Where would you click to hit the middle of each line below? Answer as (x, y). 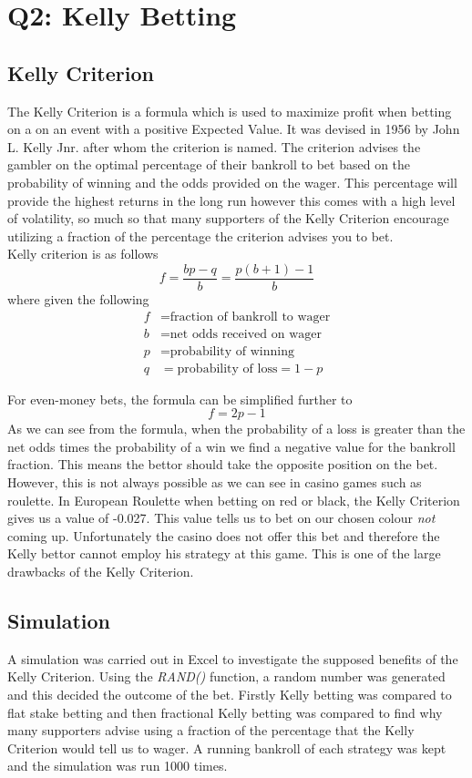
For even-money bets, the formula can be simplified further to (180, 399)
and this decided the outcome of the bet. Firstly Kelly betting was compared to (230, 695)
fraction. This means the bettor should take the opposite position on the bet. (223, 464)
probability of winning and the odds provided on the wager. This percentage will (232, 182)
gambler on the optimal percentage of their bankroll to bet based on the (209, 164)
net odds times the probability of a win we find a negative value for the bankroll (231, 446)
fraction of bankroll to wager (250, 317)
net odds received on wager (246, 334)
